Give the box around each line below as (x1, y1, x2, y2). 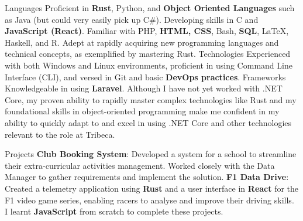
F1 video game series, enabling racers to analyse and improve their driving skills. (5, 193, 294, 206)
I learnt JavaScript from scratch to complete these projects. (5, 205, 223, 217)
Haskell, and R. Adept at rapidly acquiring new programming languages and (5, 36, 279, 48)
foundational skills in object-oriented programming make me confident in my (5, 105, 280, 117)
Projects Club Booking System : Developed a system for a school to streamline (5, 148, 297, 160)
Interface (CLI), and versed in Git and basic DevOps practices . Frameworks (5, 70, 286, 83)
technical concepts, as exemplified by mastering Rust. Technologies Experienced (5, 47, 291, 60)
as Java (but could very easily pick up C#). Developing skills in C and (5, 13, 259, 25)
